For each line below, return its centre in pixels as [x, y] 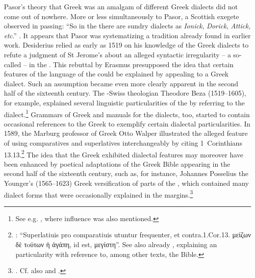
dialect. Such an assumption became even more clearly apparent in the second [121, 83]
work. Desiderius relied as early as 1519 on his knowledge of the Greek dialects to [126, 45]
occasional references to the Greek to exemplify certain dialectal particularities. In [127, 123]
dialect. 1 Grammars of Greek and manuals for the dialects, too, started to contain [127, 113]
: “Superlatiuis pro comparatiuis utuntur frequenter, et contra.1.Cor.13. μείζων [133, 235]
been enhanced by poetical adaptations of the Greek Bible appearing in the [117, 164]
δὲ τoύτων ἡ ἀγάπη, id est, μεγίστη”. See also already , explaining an [116, 244]
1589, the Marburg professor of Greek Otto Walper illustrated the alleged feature [126, 133]
